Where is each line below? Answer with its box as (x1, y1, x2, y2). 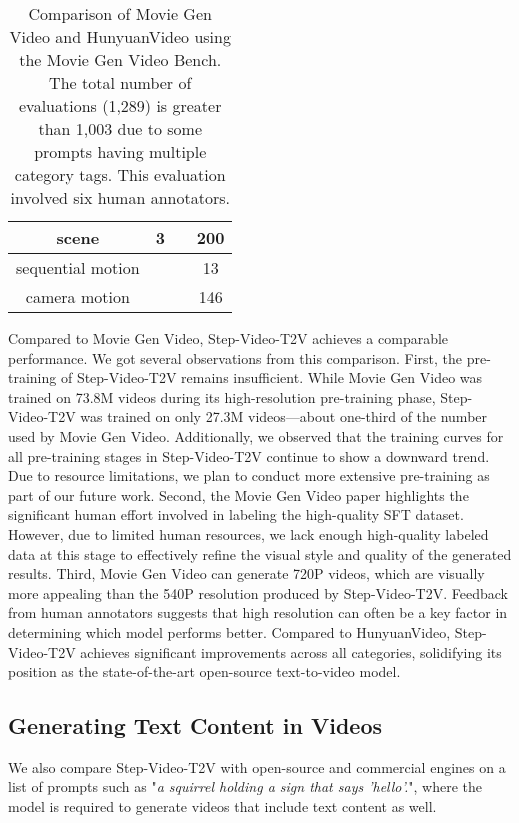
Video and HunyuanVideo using (9, 25, 231, 48)
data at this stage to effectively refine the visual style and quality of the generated (8, 543, 512, 564)
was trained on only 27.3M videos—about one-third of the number (80, 406, 488, 427)
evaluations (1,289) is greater (18, 94, 222, 117)
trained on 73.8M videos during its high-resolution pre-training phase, (8, 386, 436, 407)
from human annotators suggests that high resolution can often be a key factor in (8, 602, 508, 623)
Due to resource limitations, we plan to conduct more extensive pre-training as (8, 465, 490, 486)
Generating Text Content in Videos (8, 710, 382, 741)
